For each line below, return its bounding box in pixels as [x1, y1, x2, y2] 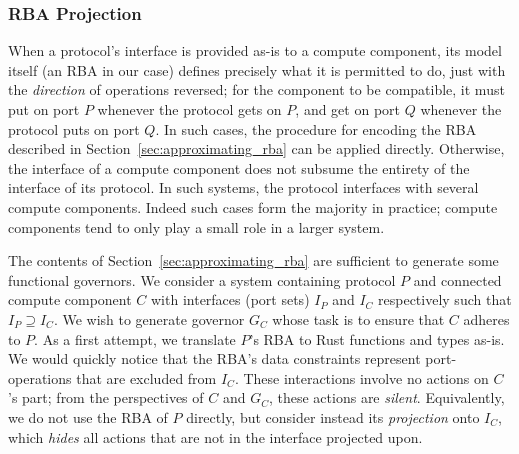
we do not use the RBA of [8, 406, 168, 427]
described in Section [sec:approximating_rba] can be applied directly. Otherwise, [8, 138, 505, 159]
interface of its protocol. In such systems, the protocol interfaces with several [8, 177, 479, 198]
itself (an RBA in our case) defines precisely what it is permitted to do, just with [8, 59, 506, 80]
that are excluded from [76, 367, 217, 388]
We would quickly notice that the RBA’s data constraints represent [8, 348, 421, 369]
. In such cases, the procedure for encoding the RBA [155, 118, 477, 139]
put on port [8, 99, 80, 119]
